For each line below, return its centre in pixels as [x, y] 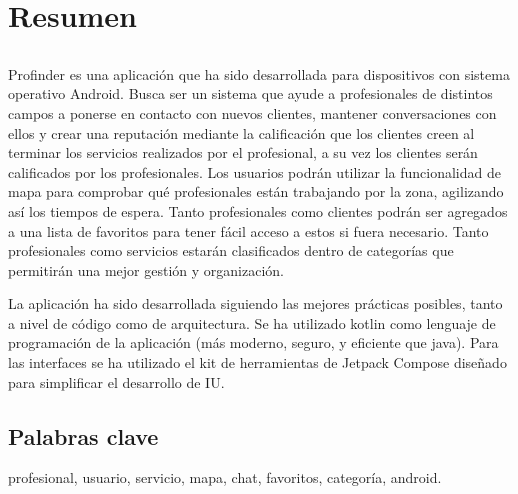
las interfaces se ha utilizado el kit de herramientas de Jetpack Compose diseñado [257, 362]
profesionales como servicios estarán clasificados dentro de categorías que [231, 250]
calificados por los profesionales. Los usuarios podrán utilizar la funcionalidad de [254, 171]
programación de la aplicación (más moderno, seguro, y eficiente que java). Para [253, 342]
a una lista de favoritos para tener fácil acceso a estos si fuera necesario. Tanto [248, 230]
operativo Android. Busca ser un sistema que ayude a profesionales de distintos [250, 93]
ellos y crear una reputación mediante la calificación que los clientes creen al [241, 132]
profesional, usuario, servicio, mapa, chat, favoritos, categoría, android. [225, 477]
